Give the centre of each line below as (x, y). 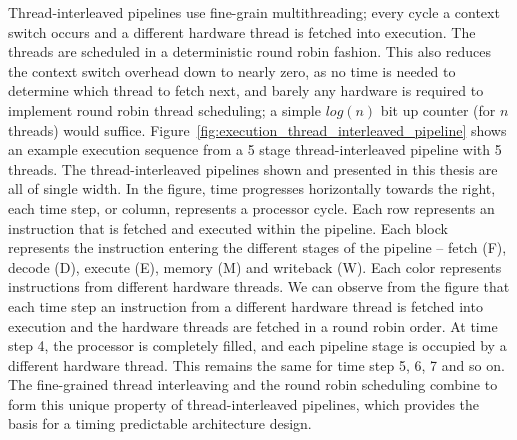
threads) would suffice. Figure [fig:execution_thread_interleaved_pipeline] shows (257, 129)
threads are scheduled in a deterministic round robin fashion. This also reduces (250, 51)
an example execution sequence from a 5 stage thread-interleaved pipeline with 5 (255, 149)
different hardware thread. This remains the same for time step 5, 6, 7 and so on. (256, 364)
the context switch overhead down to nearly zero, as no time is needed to (232, 70)
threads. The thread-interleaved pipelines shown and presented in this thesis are (253, 168)
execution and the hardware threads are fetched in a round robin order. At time (253, 325)
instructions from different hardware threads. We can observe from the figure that (259, 286)
